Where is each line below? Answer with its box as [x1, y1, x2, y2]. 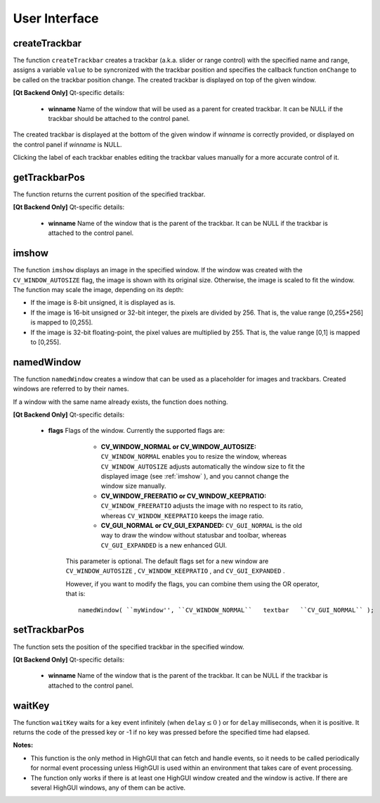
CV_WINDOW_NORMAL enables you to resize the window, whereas [100, 453, 287, 461]
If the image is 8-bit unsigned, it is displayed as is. [30, 298, 176, 307]
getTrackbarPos [13, 172, 86, 183]
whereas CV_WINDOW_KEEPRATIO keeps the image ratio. [100, 511, 264, 520]
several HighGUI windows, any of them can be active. [30, 783, 186, 792]
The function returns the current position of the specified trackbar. [13, 190, 206, 198]
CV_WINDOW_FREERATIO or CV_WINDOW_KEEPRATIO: [100, 491, 267, 500]
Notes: [13, 741, 34, 750]
